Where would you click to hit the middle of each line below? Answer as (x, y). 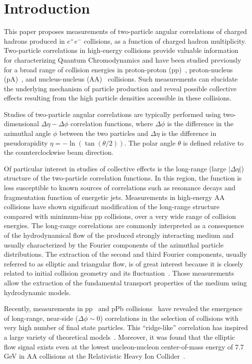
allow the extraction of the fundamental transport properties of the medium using (126, 282)
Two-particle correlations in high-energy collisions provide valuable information (121, 50)
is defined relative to (213, 142)
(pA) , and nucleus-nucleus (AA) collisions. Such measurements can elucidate (121, 79)
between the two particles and (104, 133)
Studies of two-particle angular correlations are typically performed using (112, 114)
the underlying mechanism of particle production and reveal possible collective (120, 88)
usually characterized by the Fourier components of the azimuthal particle (114, 244)
